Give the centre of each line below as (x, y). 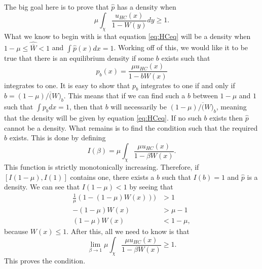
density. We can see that (42, 187)
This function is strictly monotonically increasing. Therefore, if (102, 166)
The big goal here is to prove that (57, 7)
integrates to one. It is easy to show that (67, 85)
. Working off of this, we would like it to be (181, 47)
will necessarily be (139, 107)
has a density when (147, 7)
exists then (226, 117)
